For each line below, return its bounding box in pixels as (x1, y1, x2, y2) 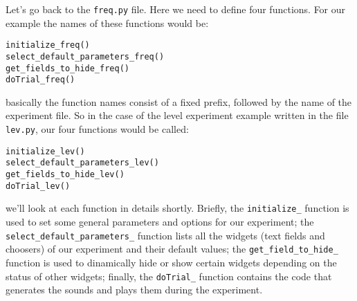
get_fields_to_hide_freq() (6, 63, 129, 73)
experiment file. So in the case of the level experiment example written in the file (6, 108, 349, 122)
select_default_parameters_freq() (6, 51, 165, 62)
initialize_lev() (6, 146, 85, 156)
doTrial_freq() (6, 75, 75, 85)
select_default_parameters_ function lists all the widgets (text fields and (6, 228, 325, 242)
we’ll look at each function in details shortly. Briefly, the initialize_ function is (6, 201, 349, 215)
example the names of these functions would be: (6, 15, 209, 30)
